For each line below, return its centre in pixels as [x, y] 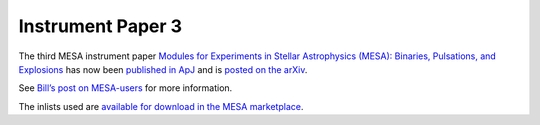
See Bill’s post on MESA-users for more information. [125, 88]
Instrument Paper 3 [100, 26]
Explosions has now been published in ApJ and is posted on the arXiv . [163, 69]
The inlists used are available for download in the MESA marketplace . [161, 106]
